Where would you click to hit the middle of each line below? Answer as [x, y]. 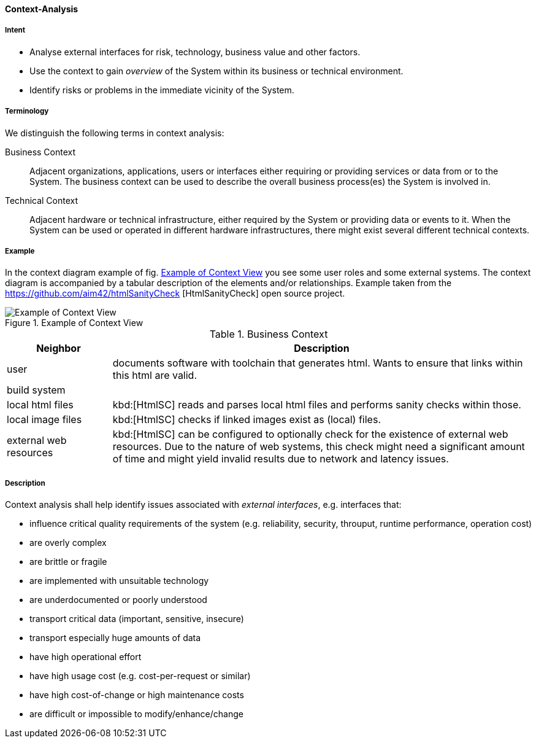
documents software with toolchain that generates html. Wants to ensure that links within [318, 363]
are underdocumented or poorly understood [118, 600]
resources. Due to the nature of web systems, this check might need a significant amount [319, 447]
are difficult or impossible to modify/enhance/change [136, 714]
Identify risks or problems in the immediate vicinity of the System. [162, 90]
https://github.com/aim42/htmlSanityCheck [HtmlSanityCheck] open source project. [175, 294]
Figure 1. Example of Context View [74, 323]
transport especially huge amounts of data [115, 638]
